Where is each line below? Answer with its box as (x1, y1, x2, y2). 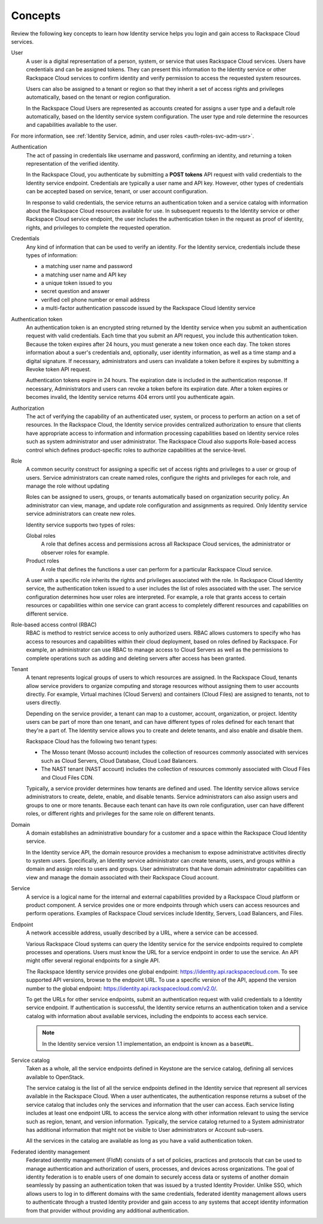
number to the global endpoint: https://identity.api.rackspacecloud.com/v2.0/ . (26, 985, 218, 992)
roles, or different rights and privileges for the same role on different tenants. (26, 810, 215, 817)
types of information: (26, 251, 78, 258)
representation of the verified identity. (26, 160, 120, 168)
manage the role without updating (26, 482, 109, 490)
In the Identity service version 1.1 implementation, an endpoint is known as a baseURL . (42, 1040, 254, 1047)
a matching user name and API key (41, 271, 127, 278)
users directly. (26, 699, 61, 706)
